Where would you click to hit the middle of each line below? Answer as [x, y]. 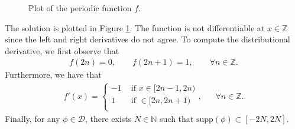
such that [177, 118]
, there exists [108, 118]
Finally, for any [33, 118]
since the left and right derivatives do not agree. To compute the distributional [147, 39]
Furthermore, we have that [53, 75]
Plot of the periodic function [80, 8]
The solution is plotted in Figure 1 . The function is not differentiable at [135, 27]
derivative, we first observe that [62, 50]
